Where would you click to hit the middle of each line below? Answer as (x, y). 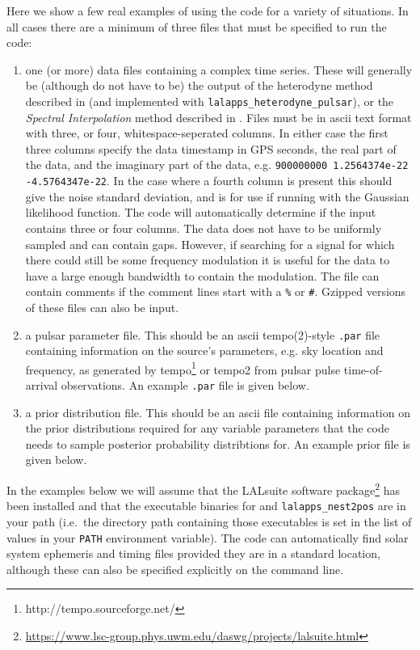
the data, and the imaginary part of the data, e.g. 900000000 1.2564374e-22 (217, 165)
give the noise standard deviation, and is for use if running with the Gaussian (217, 196)
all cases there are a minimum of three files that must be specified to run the (197, 26)
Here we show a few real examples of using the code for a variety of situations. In (208, 11)
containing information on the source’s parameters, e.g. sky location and (204, 350)
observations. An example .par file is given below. (185, 385)
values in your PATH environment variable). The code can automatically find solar (208, 537)
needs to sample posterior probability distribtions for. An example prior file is (218, 443)
